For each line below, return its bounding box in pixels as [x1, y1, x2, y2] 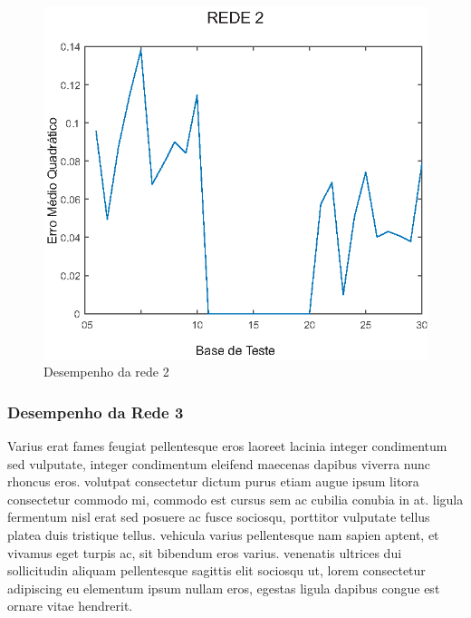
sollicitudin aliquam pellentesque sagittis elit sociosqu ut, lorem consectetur [7, 561, 426, 580]
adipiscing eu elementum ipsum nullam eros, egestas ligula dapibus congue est [7, 578, 440, 597]
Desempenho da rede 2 [43, 362, 169, 381]
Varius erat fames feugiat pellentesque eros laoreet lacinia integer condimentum [7, 437, 447, 456]
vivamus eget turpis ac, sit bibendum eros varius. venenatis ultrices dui [7, 543, 402, 562]
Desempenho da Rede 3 [7, 400, 184, 423]
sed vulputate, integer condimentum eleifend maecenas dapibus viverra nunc [7, 454, 431, 473]
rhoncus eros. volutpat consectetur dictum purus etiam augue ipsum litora [7, 472, 419, 491]
